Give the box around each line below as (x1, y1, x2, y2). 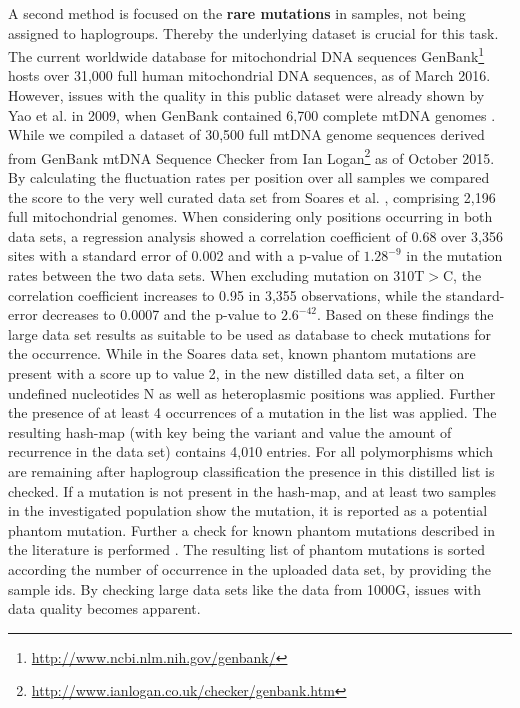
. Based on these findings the (317, 304, 494, 325)
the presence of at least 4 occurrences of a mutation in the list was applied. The (8, 402, 497, 423)
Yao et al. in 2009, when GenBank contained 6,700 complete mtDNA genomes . (8, 104, 496, 125)
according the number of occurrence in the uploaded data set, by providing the (8, 558, 491, 579)
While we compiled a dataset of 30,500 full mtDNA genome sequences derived (8, 124, 485, 145)
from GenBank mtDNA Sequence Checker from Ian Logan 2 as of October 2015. (8, 144, 495, 168)
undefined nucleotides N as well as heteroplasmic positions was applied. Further (8, 382, 496, 403)
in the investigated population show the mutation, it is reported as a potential (8, 500, 488, 521)
